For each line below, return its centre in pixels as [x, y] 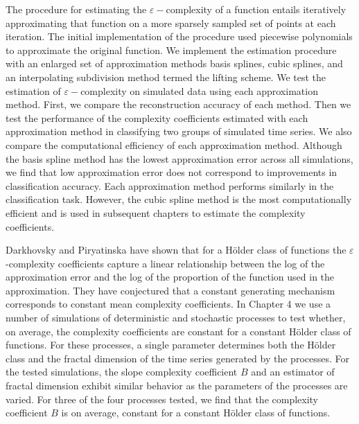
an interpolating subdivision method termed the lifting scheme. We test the [166, 77]
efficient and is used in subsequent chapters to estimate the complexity [156, 212]
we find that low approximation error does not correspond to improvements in [172, 172]
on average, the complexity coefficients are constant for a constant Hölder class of [178, 331]
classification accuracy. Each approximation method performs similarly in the [170, 185]
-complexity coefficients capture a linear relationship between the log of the [165, 263]
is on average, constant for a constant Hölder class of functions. [196, 413]
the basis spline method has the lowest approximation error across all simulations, [179, 158]
